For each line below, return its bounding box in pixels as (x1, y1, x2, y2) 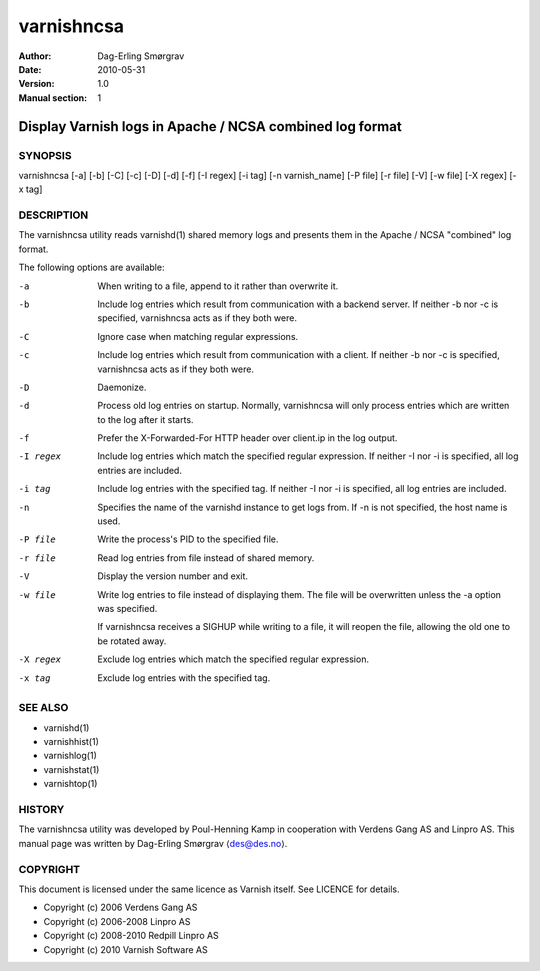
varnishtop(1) (43, 778, 98, 790)
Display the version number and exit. (97, 570, 249, 582)
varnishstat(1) (43, 763, 100, 775)
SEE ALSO (18, 701, 69, 715)
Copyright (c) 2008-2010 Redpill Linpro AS (43, 930, 219, 942)
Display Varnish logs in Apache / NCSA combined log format (18, 118, 402, 135)
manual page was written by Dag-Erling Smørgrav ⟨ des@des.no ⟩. (18, 837, 288, 849)
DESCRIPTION (18, 208, 89, 222)
